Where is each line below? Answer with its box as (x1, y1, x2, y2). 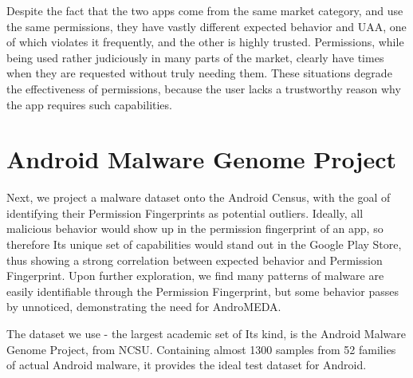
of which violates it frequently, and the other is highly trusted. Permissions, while (6, 33, 404, 50)
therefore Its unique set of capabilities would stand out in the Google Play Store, (6, 236, 402, 253)
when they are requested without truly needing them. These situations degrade (6, 65, 392, 81)
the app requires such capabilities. (6, 96, 172, 112)
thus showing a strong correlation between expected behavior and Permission (6, 251, 383, 268)
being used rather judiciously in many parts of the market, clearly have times (6, 49, 384, 65)
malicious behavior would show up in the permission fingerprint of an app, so (6, 220, 383, 237)
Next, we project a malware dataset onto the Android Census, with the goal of (6, 189, 391, 206)
